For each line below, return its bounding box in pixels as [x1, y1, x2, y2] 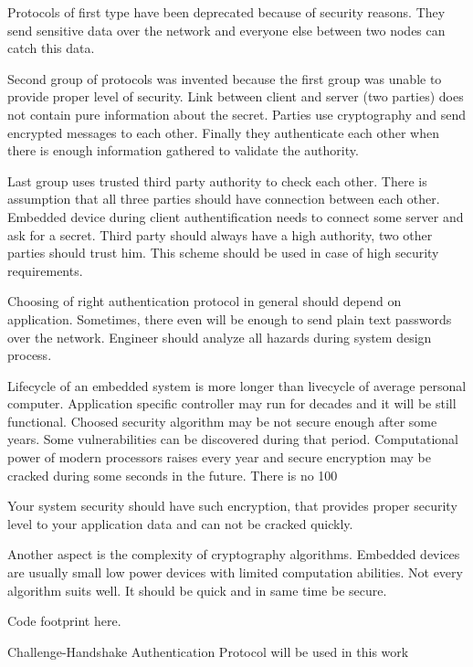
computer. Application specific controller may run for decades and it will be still [7, 394, 457, 413]
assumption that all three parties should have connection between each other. [7, 189, 440, 208]
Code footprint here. [7, 611, 121, 630]
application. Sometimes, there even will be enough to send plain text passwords [7, 309, 452, 328]
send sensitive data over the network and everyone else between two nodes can [7, 20, 446, 39]
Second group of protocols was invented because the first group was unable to [7, 69, 442, 88]
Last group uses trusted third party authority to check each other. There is [7, 171, 427, 190]
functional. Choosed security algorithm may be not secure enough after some [7, 411, 437, 430]
